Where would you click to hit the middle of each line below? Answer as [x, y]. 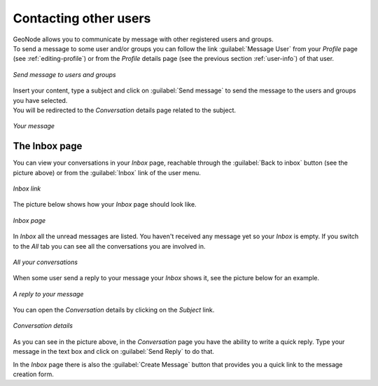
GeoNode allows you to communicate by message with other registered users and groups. [143, 39]
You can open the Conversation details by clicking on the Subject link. [114, 310]
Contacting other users [82, 18]
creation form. [33, 374]
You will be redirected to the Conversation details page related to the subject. [125, 110]
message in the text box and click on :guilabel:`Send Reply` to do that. [114, 352]
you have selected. [40, 100]
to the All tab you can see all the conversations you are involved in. [109, 246]
